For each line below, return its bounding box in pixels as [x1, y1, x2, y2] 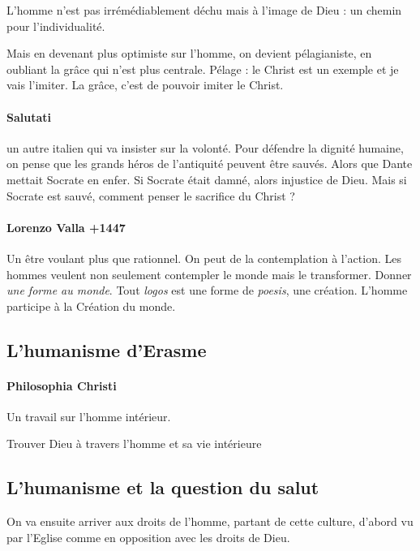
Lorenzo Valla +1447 [6, 218, 126, 235]
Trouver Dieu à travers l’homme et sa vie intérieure [6, 435, 262, 452]
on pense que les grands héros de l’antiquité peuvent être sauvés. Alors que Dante [6, 155, 413, 172]
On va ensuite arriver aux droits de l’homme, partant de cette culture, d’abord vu [6, 513, 414, 530]
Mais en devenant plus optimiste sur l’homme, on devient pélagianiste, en [6, 45, 372, 62]
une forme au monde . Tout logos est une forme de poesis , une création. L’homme [6, 282, 408, 299]
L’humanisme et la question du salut [6, 475, 319, 500]
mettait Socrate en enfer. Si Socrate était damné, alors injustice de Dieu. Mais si [6, 170, 407, 187]
